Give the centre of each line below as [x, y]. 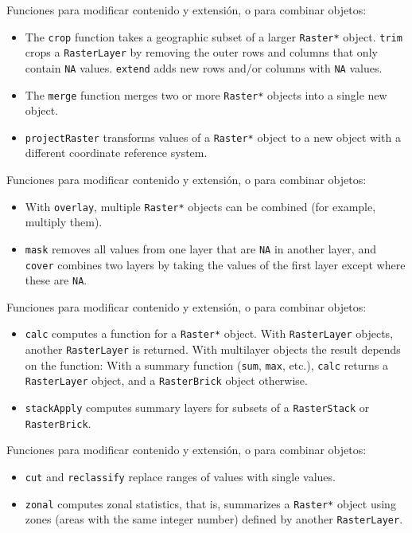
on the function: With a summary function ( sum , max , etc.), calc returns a [206, 364]
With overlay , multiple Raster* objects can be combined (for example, [200, 206]
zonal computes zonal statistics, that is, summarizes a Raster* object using [210, 503]
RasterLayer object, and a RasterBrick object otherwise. [166, 380]
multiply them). [64, 222]
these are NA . [56, 280]
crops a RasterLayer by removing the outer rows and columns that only [201, 52]
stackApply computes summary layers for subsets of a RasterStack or [197, 408]
